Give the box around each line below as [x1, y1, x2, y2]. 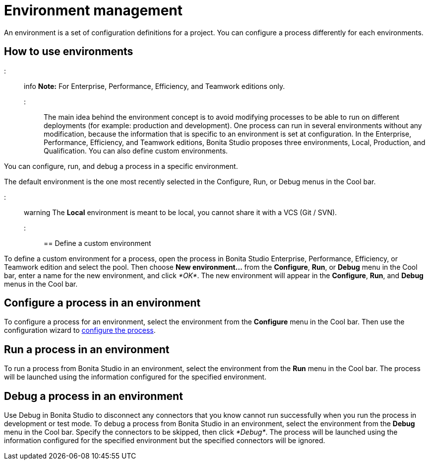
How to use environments [4, 45, 133, 58]
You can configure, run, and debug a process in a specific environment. [4, 161, 238, 170]
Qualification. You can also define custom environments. [44, 146, 228, 155]
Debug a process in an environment [4, 389, 183, 402]
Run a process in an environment [4, 343, 170, 356]
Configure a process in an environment [4, 297, 201, 309]
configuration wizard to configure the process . [4, 326, 156, 335]
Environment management [4, 2, 183, 19]
